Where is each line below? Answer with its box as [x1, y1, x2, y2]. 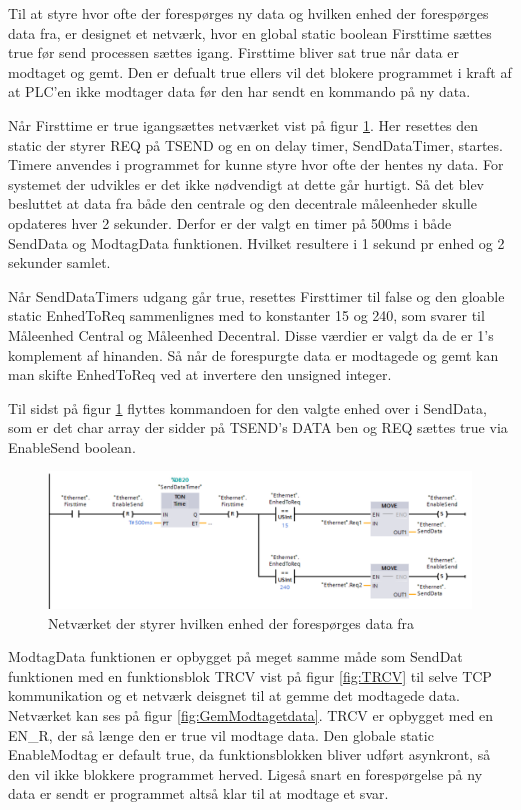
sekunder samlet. [8, 252, 111, 273]
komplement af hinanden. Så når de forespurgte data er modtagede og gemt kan [8, 344, 499, 365]
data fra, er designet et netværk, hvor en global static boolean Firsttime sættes [8, 22, 492, 43]
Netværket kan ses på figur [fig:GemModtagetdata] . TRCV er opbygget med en [8, 704, 494, 725]
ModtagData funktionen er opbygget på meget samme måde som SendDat [8, 646, 463, 667]
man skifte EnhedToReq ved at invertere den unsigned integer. [8, 364, 392, 385]
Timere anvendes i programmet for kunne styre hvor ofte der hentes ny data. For [8, 154, 504, 175]
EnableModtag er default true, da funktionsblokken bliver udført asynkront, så [8, 744, 491, 765]
